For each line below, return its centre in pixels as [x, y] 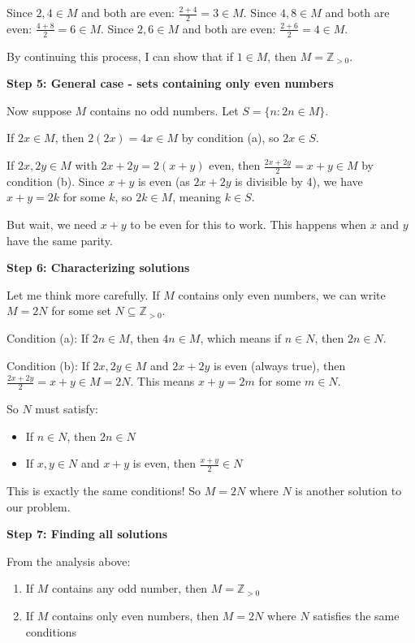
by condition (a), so [230, 138]
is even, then [164, 463]
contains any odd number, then [130, 588]
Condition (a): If [48, 338]
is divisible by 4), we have [299, 181]
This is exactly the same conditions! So [104, 491]
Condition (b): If [48, 365]
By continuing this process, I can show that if [120, 56]
